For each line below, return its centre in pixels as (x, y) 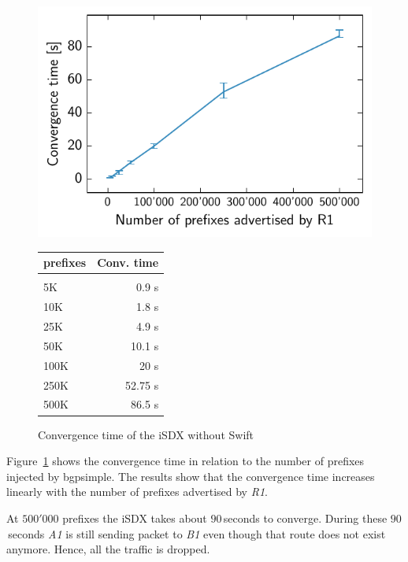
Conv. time (128, 263)
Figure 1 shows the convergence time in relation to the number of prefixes (185, 461)
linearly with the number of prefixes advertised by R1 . (137, 492)
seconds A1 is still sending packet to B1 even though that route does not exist (197, 533)
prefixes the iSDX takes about (135, 518)
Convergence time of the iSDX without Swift (146, 434)
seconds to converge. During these (305, 518)
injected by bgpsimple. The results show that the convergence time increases (191, 476)
